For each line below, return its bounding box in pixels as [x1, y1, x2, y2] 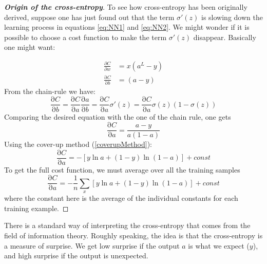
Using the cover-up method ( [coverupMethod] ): [4, 139, 152, 149]
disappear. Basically [193, 31, 256, 42]
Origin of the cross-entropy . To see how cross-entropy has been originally [4, 2, 247, 12]
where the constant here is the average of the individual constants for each [4, 193, 238, 203]
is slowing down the [201, 11, 263, 22]
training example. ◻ [4, 202, 69, 213]
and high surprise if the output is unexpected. [4, 250, 148, 261]
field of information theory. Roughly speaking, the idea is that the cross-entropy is [4, 230, 263, 241]
